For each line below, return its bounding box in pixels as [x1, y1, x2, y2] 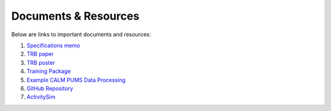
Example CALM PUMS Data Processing [26, 76, 126, 83]
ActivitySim [26, 93, 56, 101]
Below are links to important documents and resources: [11, 31, 151, 38]
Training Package [26, 67, 71, 75]
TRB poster [26, 59, 55, 66]
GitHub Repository [26, 85, 74, 92]
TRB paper [26, 50, 54, 58]
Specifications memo [26, 42, 80, 49]
